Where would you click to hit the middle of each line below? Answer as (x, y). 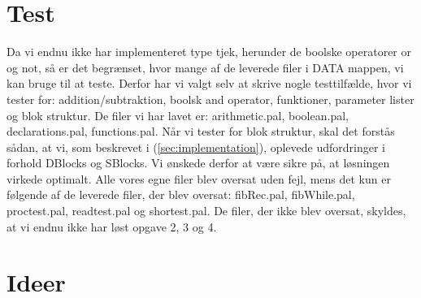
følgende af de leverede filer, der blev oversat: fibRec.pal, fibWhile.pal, (181, 194)
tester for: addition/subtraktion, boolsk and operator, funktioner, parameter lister (210, 99)
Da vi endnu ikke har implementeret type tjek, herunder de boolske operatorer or (209, 52)
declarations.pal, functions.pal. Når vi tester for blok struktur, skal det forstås (201, 131)
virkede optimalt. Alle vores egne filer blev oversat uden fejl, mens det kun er (199, 178)
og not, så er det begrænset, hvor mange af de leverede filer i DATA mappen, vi (205, 67)
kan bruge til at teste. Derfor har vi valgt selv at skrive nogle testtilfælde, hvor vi (209, 83)
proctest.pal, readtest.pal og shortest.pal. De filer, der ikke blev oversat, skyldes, (206, 211)
